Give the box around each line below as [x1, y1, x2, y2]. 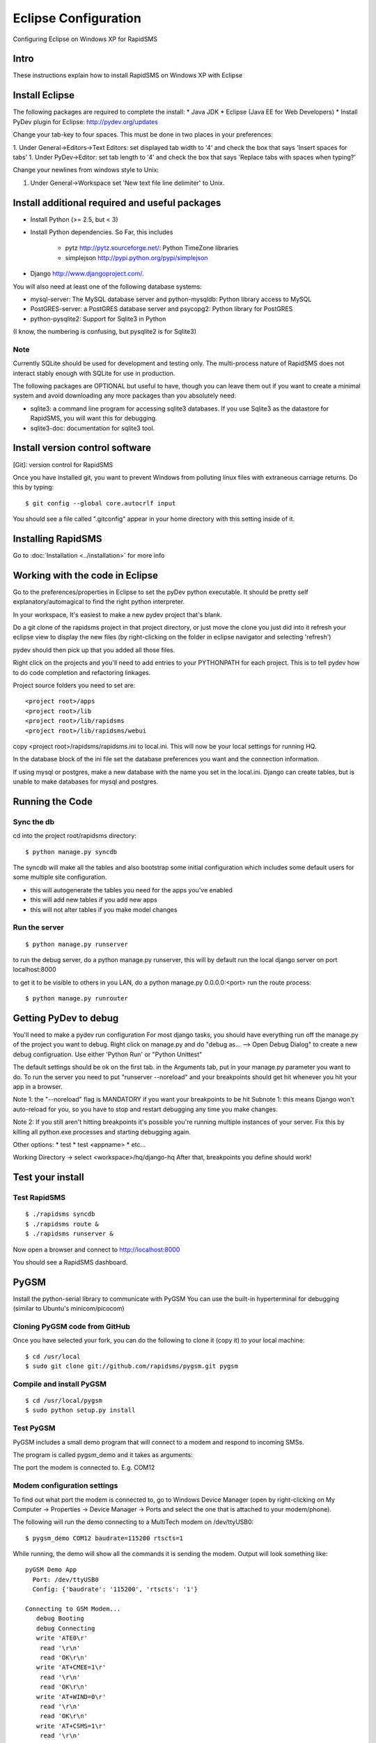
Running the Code [13, 796, 93, 807]
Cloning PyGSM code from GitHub [13, 1321, 130, 1331]
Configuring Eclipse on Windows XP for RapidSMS [13, 35, 158, 43]
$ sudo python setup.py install [25, 1406, 136, 1415]
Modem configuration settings [13, 1481, 118, 1491]
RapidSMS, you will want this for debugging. [30, 414, 157, 423]
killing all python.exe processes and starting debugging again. [13, 1127, 191, 1136]
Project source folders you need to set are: [13, 681, 136, 690]
